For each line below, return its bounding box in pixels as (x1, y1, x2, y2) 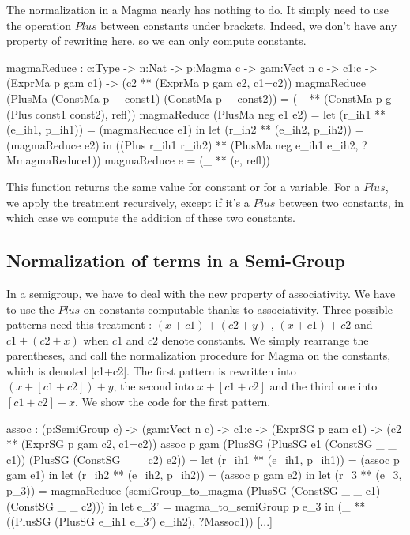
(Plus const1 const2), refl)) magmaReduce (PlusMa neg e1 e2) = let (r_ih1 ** (6, 105, 386, 122)
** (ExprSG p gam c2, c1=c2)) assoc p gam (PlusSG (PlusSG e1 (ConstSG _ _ (6, 435, 397, 452)
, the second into (113, 378, 194, 394)
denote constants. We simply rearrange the (161, 331, 369, 348)
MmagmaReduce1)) (6, 152, 101, 168)
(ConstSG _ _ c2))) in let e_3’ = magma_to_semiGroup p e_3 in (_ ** (6, 497, 366, 514)
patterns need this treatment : (6, 316, 152, 333)
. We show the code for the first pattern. (75, 394, 271, 410)
